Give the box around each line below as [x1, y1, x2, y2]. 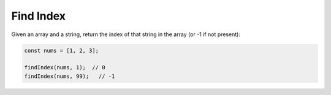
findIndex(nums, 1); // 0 [24, 64, 105, 71]
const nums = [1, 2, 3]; [24, 47, 99, 54]
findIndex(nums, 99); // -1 [24, 72, 115, 80]
